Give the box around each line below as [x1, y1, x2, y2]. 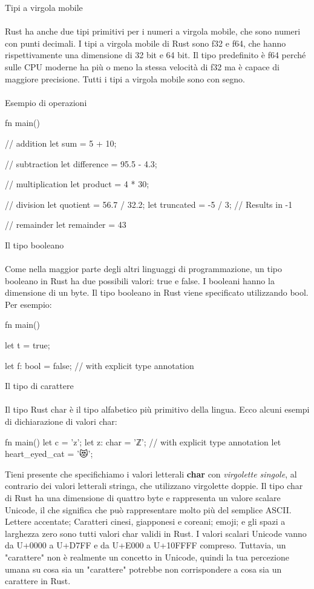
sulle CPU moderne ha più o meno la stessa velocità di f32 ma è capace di [5, 60, 280, 73]
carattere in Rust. [5, 574, 71, 587]
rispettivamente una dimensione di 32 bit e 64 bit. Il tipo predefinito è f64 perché [5, 48, 306, 61]
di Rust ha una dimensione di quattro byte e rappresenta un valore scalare [5, 491, 281, 504]
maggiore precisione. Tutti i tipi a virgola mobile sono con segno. [5, 72, 246, 85]
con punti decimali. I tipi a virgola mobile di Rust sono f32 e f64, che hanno [5, 36, 286, 49]
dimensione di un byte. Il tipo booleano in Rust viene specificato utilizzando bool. [5, 286, 309, 299]
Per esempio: [5, 298, 52, 310]
